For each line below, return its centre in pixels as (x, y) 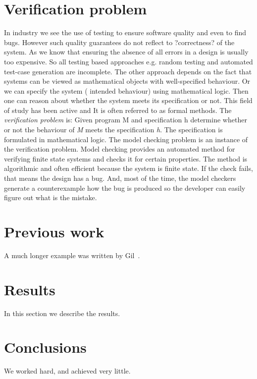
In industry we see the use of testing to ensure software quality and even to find (125, 32)
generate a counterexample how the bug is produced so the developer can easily (125, 188)
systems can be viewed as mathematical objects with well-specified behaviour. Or (127, 81)
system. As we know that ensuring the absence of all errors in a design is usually (126, 52)
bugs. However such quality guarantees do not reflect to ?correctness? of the (119, 42)
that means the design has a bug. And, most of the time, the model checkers (120, 178)
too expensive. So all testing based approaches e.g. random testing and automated (128, 61)
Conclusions (45, 347)
